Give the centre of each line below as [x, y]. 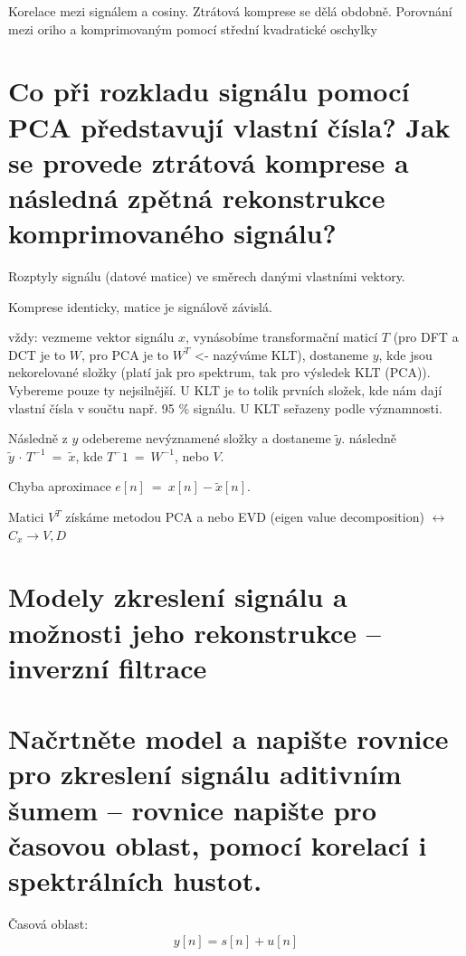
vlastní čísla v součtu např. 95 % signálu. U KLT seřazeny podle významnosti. [225, 407]
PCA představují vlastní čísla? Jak [229, 126]
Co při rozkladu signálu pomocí [209, 91]
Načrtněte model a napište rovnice [228, 738]
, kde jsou [405, 354]
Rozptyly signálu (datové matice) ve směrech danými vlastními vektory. [207, 276]
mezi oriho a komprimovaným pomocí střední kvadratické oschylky [193, 28]
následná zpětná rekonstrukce [197, 197]
